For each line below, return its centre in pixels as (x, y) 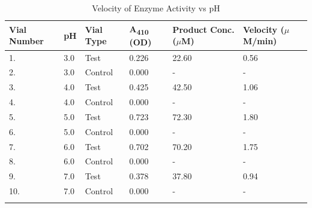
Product (190, 29)
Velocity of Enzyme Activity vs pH (156, 8)
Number (26, 41)
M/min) (260, 41)
